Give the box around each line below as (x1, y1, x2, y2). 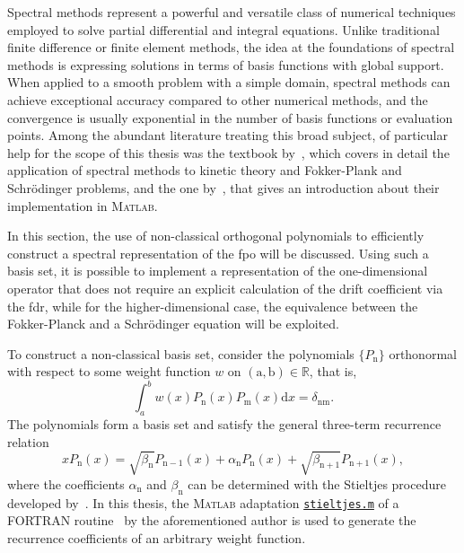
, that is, (309, 362, 357, 381)
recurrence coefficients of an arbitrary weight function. (7, 528, 306, 547)
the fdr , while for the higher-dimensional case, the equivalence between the (7, 296, 418, 315)
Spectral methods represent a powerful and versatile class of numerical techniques (7, 3, 456, 21)
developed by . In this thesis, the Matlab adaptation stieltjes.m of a (7, 493, 399, 512)
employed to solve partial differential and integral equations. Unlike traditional (7, 20, 440, 39)
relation (7, 432, 49, 451)
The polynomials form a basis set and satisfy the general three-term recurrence (7, 415, 442, 434)
